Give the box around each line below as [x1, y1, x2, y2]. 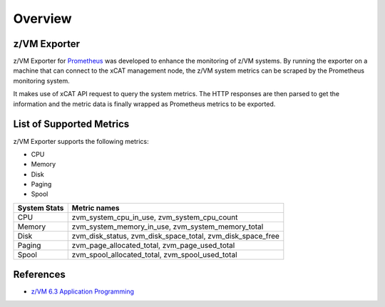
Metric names [71, 203, 120, 213]
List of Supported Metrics [13, 118, 130, 130]
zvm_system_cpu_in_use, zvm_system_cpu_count [71, 212, 238, 222]
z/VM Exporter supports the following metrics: [13, 137, 149, 145]
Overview [13, 11, 72, 26]
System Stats [17, 203, 64, 213]
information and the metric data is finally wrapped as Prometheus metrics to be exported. [13, 100, 276, 108]
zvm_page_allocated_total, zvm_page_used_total [71, 240, 235, 250]
